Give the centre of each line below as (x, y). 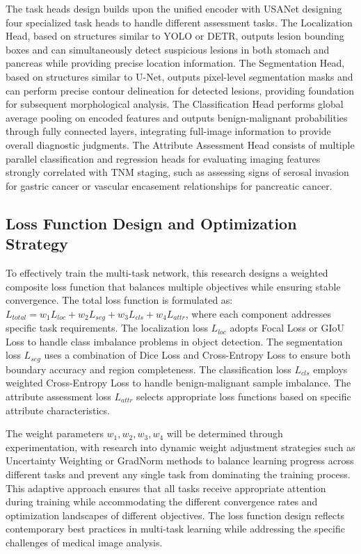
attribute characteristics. (58, 410)
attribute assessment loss (58, 396)
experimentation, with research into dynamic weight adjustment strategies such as (180, 447)
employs (330, 369)
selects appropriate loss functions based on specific (244, 396)
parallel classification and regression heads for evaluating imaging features (163, 158)
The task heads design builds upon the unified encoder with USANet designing (174, 8)
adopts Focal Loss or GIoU (287, 328)
